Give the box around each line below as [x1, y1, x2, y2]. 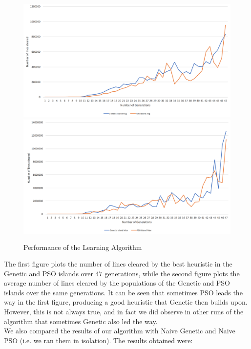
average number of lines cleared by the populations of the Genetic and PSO [4, 278, 230, 288]
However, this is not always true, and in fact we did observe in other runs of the [4, 306, 244, 316]
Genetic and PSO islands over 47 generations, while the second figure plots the [4, 268, 240, 278]
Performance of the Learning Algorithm [23, 242, 142, 252]
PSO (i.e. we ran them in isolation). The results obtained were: [4, 335, 193, 345]
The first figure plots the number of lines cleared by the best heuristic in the [4, 259, 232, 268]
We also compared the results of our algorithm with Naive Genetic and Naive [4, 326, 235, 336]
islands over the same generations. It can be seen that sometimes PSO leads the [4, 287, 243, 297]
